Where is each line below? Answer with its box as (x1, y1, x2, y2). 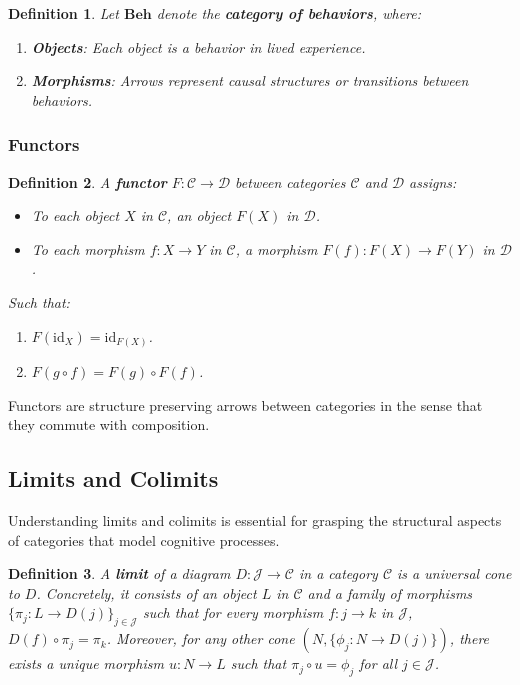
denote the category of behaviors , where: (156, 3, 422, 23)
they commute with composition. (8, 414, 210, 435)
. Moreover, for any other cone (106, 628, 295, 649)
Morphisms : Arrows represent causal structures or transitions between (31, 70, 469, 91)
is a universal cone (397, 563, 512, 584)
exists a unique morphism (8, 653, 164, 674)
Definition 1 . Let (8, 3, 119, 23)
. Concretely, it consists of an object (36, 582, 257, 603)
